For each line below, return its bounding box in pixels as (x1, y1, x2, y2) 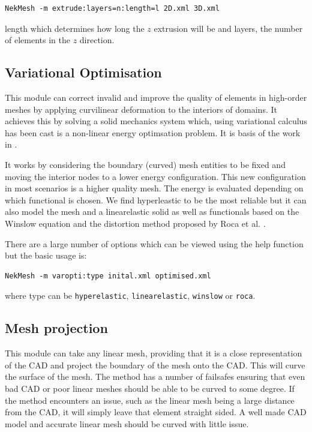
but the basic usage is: (5, 249, 87, 262)
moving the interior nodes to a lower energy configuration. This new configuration (5, 170, 306, 182)
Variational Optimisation (5, 63, 162, 82)
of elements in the (5, 34, 70, 46)
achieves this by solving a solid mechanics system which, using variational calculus (5, 115, 307, 127)
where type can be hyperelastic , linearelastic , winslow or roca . (5, 289, 256, 302)
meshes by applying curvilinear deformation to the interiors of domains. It (5, 103, 277, 115)
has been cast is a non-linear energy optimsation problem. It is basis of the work (5, 126, 301, 139)
